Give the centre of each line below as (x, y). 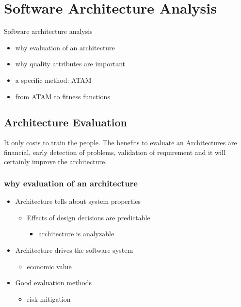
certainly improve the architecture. (56, 161)
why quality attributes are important (70, 64)
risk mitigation (49, 299)
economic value (49, 266)
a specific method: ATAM (53, 80)
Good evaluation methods (54, 283)
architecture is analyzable (76, 234)
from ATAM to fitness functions (63, 96)
